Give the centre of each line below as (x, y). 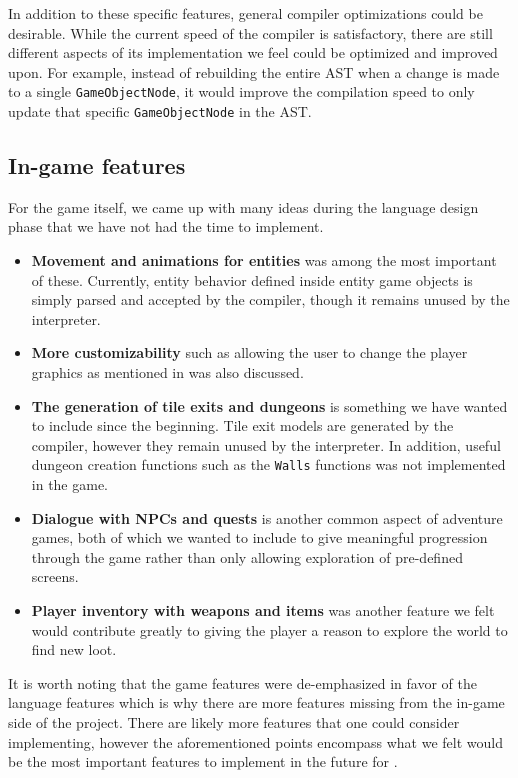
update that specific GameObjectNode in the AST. (160, 111)
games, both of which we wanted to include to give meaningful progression (259, 537)
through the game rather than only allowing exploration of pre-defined (247, 556)
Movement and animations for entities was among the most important (264, 260)
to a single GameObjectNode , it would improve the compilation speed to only (241, 91)
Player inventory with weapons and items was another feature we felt (263, 610)
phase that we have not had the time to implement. (166, 226)
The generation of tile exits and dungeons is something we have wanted (269, 405)
